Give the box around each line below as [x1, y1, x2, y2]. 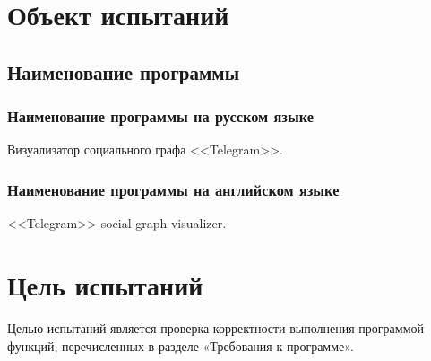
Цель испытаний [7, 266, 203, 303]
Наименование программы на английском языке [7, 178, 340, 200]
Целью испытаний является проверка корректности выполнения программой [7, 318, 425, 337]
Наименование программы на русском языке [7, 105, 314, 128]
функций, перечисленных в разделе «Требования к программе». [7, 336, 354, 355]
